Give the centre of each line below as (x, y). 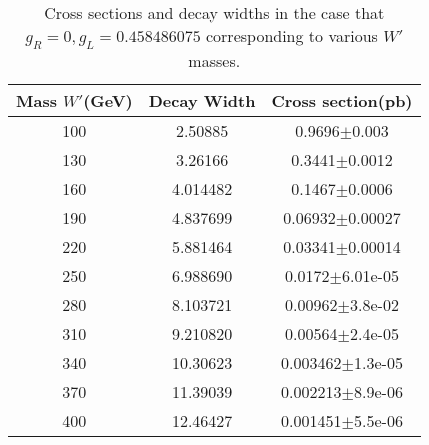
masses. (214, 61)
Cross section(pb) (342, 101)
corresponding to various (291, 35)
